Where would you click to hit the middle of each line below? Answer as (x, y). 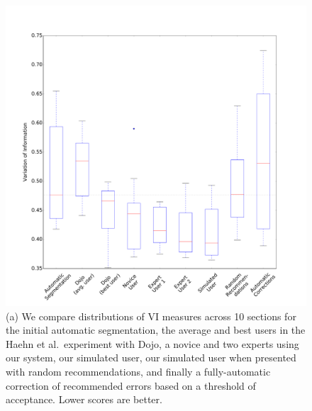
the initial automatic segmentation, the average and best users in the (156, 330)
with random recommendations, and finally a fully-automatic (138, 371)
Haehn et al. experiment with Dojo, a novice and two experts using (152, 343)
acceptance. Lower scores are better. (84, 399)
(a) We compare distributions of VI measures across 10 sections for (151, 316)
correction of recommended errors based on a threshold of (131, 385)
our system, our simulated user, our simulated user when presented (151, 357)
